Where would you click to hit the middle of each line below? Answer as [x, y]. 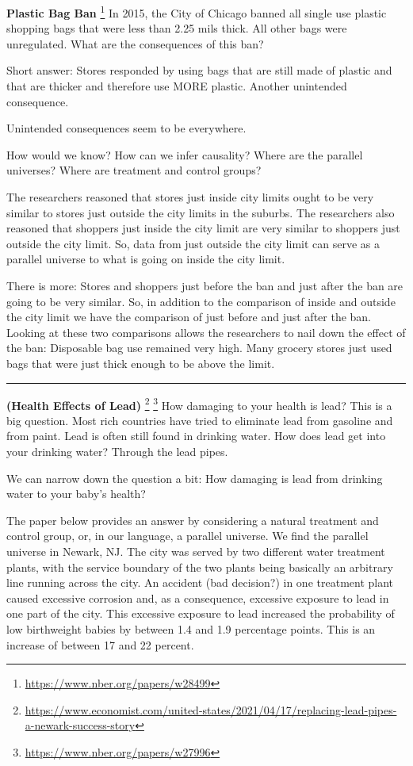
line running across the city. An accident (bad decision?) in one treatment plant [200, 582]
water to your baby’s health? [76, 494]
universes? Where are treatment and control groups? [134, 170]
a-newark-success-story [80, 725]
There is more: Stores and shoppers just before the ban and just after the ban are [205, 285]
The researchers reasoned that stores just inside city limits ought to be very [190, 197]
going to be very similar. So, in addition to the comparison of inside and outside [201, 301]
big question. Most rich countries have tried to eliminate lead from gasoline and [200, 420]
